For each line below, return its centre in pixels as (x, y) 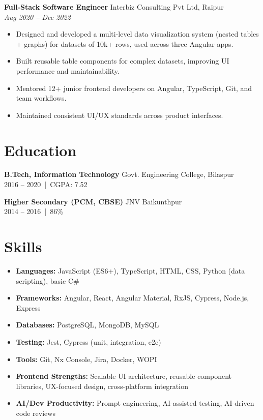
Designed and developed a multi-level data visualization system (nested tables (137, 34)
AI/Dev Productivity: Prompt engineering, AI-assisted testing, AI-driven (135, 403)
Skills (23, 246)
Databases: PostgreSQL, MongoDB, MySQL (87, 325)
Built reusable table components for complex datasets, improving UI (123, 61)
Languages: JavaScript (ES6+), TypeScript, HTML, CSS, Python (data (130, 270)
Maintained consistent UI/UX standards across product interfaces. (120, 115)
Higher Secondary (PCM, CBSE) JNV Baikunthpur (93, 201)
